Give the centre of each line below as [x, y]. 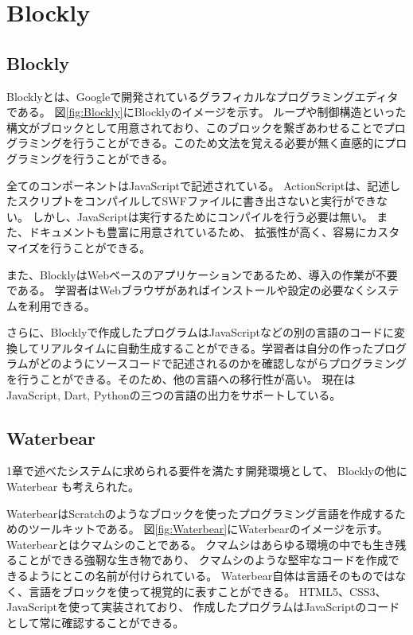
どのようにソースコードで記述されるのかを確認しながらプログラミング [223, 363]
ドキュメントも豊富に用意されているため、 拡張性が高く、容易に [197, 232]
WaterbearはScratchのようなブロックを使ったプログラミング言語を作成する [201, 513]
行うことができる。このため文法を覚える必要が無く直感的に [229, 143]
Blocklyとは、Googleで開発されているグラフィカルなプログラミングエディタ [203, 96]
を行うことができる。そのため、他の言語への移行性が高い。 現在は [181, 379]
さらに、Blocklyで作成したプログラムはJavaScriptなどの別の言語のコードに [200, 332]
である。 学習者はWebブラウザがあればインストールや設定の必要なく [186, 290]
